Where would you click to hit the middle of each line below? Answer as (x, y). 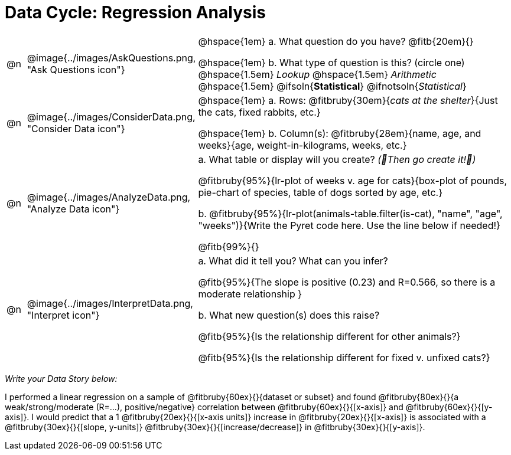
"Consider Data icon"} (76, 128)
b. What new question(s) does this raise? (289, 315)
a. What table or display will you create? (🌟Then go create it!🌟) (337, 159)
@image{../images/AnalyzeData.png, (109, 197)
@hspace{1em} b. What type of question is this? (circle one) (331, 62)
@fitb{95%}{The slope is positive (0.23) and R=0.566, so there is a (347, 282)
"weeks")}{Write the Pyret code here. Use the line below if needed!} (349, 225)
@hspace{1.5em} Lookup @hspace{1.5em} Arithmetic (317, 74)
